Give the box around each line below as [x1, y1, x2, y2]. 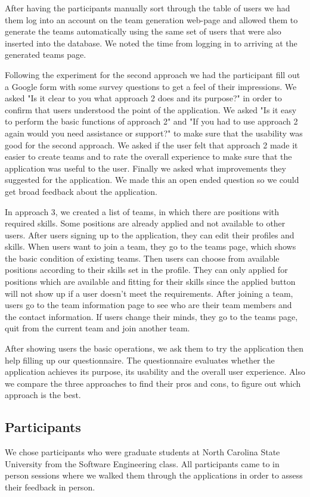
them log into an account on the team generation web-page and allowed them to [5, 13, 298, 26]
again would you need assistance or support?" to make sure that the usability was [5, 126, 303, 139]
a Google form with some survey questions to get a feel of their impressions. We [5, 80, 297, 92]
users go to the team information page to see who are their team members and [5, 299, 292, 311]
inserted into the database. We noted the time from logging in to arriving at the [5, 36, 297, 49]
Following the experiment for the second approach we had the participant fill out [5, 68, 300, 80]
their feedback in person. [5, 480, 95, 493]
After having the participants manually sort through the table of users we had [5, 2, 290, 14]
